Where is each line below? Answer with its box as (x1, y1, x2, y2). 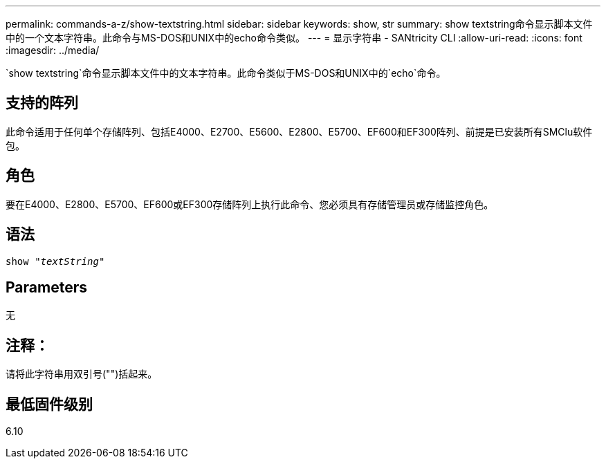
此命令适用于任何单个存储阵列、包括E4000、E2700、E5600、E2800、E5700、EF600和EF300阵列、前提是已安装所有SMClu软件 (6, 125, 593, 138)
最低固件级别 (6, 395, 93, 413)
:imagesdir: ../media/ (6, 44, 100, 56)
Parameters (6, 278, 87, 296)
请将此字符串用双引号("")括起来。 (6, 368, 158, 380)
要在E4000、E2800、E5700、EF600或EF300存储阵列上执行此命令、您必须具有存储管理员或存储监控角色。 (6, 198, 494, 210)
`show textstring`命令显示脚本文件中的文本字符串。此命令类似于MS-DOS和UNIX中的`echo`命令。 (6, 67, 446, 79)
